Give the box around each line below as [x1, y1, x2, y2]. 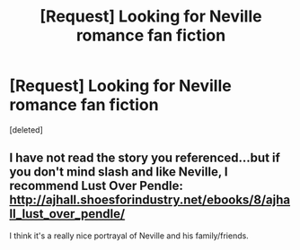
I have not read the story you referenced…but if [9, 151, 281, 166]
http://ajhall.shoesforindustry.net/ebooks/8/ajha [9, 193, 290, 208]
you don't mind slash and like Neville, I [9, 164, 228, 180]
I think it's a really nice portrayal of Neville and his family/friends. [9, 230, 249, 241]
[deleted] [9, 124, 43, 135]
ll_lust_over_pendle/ [9, 206, 126, 221]
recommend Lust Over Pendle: [9, 178, 184, 194]
